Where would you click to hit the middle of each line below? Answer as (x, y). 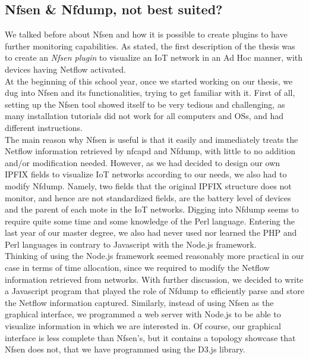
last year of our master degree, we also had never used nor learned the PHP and (151, 232)
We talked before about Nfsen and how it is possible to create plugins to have (146, 34)
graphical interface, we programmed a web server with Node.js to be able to (143, 314)
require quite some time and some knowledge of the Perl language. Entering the (150, 221)
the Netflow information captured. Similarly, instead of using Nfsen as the (139, 302)
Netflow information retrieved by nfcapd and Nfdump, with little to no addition (150, 151)
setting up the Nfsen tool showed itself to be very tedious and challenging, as (145, 104)
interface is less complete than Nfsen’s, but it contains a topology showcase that (150, 337)
